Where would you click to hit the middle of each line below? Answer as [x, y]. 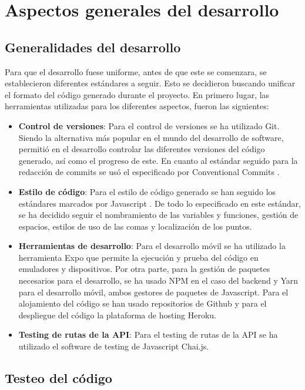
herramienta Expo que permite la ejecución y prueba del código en [138, 257]
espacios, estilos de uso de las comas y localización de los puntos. [135, 226]
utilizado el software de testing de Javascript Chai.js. [114, 346]
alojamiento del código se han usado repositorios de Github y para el [143, 303]
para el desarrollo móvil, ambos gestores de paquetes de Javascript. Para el [153, 292]
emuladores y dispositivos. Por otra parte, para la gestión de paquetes [144, 269]
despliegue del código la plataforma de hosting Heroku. [118, 315]
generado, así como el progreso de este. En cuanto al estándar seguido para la [158, 160]
